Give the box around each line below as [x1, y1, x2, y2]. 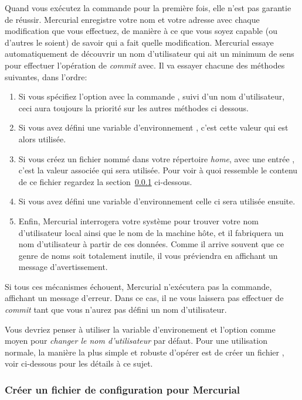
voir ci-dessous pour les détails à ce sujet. [5, 357, 153, 370]
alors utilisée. [18, 132, 66, 145]
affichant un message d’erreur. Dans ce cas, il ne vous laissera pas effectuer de [5, 292, 284, 304]
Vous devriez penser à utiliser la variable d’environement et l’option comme [5, 323, 276, 335]
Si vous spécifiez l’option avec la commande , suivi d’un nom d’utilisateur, [18, 90, 285, 102]
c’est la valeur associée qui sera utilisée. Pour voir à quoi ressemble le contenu [18, 164, 298, 176]
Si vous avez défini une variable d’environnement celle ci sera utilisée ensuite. [18, 195, 296, 207]
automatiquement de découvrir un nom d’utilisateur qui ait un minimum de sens [5, 47, 294, 60]
